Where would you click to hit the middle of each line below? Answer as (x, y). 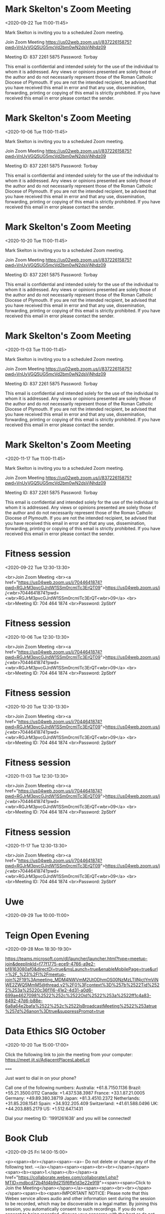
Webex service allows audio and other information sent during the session (81, 1199)
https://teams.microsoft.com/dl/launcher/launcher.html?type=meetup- (76, 959)
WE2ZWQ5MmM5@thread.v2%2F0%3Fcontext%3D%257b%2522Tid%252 (82, 985)
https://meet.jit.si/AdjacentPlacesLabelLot (48, 1060)
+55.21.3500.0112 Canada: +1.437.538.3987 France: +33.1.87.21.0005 (75, 1093)
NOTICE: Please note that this (118, 1193)
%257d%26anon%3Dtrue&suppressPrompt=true (55, 1012)
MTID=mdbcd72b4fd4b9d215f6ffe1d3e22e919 (52, 1183)
